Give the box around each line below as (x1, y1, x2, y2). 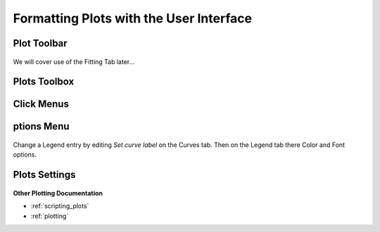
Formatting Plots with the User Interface (13, 11, 253, 26)
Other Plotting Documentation (13, 188, 103, 197)
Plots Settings (13, 169, 76, 181)
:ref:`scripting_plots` (30, 202, 89, 210)
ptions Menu (13, 120, 70, 133)
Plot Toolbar (13, 37, 68, 49)
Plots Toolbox (13, 76, 75, 88)
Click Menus (13, 98, 70, 110)
